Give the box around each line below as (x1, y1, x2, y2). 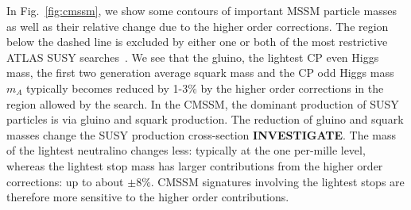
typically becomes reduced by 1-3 (26, 79, 188, 96)
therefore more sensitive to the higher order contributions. (6, 189, 289, 205)
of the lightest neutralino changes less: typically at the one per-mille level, (6, 142, 366, 158)
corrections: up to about (6, 173, 124, 189)
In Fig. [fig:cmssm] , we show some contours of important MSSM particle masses (6, 2, 397, 18)
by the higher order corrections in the (200, 79, 384, 96)
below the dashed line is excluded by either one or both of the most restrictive (6, 33, 388, 50)
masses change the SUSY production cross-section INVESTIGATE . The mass (6, 126, 397, 143)
